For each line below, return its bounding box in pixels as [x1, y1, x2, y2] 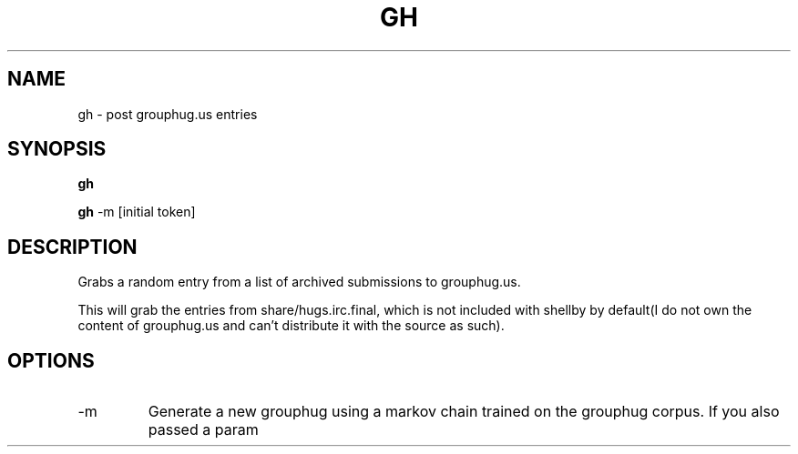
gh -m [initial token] [77, 204, 196, 220]
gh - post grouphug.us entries [77, 106, 258, 122]
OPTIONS [7, 348, 95, 372]
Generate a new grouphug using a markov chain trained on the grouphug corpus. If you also [148, 402, 780, 421]
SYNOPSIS [7, 137, 107, 161]
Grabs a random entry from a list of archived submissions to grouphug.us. [77, 274, 521, 290]
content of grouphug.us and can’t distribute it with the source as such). [77, 318, 505, 334]
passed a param [148, 420, 259, 439]
